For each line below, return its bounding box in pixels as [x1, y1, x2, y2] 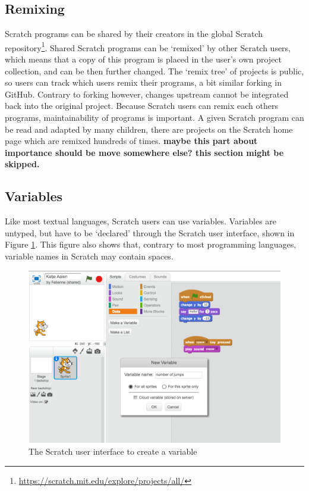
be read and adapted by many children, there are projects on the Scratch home [5, 123, 293, 135]
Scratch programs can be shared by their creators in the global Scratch [5, 27, 263, 40]
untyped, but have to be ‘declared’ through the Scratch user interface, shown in [5, 226, 295, 239]
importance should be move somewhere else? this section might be [5, 146, 284, 158]
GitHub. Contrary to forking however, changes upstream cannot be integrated [5, 87, 289, 100]
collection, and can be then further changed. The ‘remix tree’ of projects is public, [5, 64, 304, 77]
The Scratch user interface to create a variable [29, 445, 197, 457]
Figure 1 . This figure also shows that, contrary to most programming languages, [5, 238, 297, 251]
